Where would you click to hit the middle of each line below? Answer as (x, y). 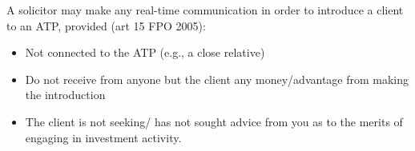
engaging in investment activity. (103, 137)
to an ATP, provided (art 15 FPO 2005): (106, 25)
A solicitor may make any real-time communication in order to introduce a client (205, 10)
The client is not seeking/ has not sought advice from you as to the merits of (214, 121)
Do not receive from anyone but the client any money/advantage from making (217, 79)
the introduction (65, 95)
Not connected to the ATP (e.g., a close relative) (145, 52)
